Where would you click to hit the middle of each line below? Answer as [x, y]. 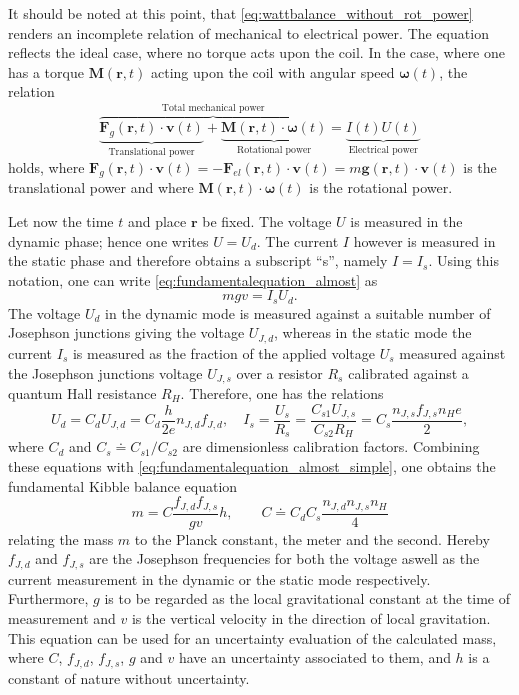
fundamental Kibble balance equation [123, 485]
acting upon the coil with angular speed [272, 71]
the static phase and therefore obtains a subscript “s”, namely [198, 260]
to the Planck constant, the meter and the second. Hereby [312, 538]
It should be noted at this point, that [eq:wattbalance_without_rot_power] [240, 13]
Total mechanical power [213, 107]
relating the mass [61, 538]
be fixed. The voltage [267, 221]
